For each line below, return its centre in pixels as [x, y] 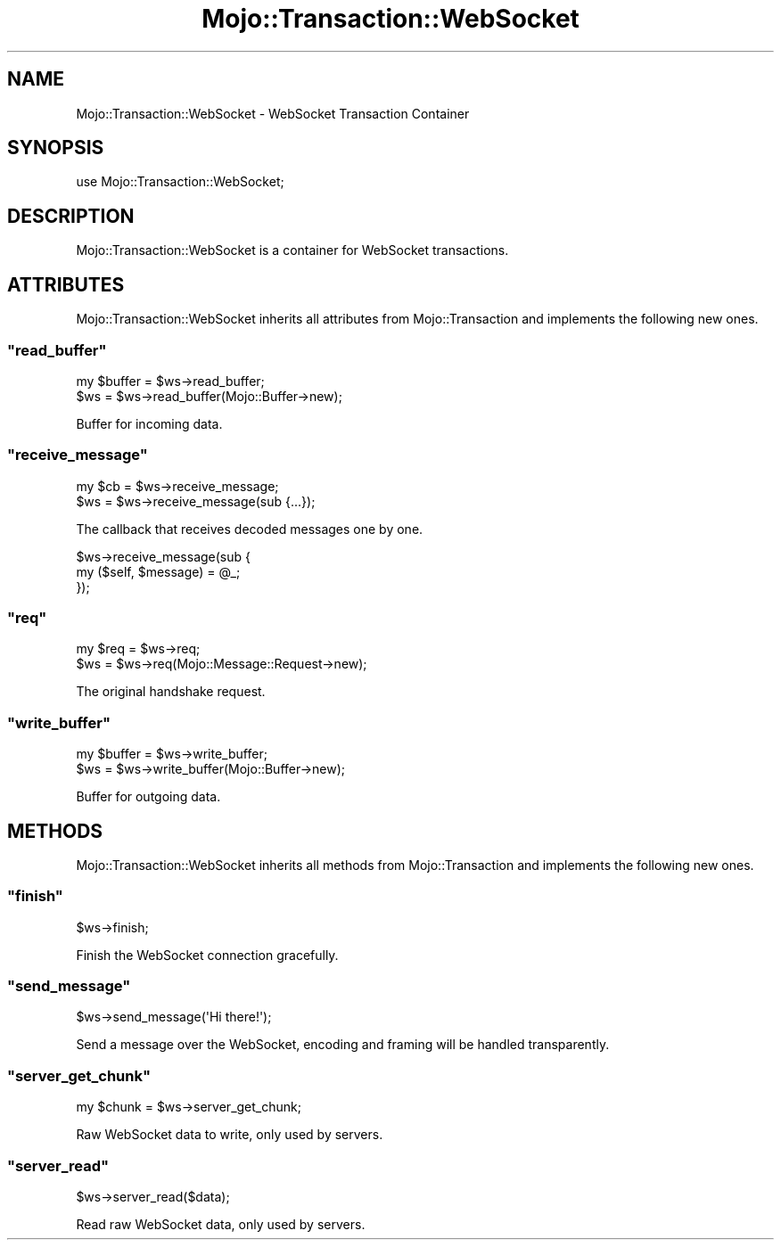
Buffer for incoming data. [149, 423]
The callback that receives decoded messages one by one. [250, 529]
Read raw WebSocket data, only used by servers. [221, 1224]
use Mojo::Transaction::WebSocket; [180, 182]
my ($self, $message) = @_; [158, 571]
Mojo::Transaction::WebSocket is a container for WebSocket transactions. [292, 250]
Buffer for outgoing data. [148, 797]
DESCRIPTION [71, 216]
